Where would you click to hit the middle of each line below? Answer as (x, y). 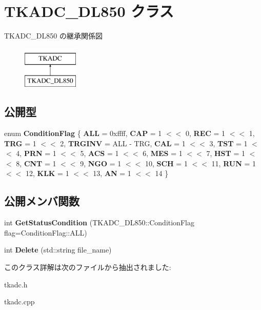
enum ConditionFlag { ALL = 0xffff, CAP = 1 (83, 133)
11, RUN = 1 (234, 163)
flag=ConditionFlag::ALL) (46, 232)
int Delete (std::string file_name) (58, 250)
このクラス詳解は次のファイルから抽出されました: (88, 267)
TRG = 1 (20, 143)
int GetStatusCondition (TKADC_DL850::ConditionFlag (99, 222)
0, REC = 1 (206, 133)
